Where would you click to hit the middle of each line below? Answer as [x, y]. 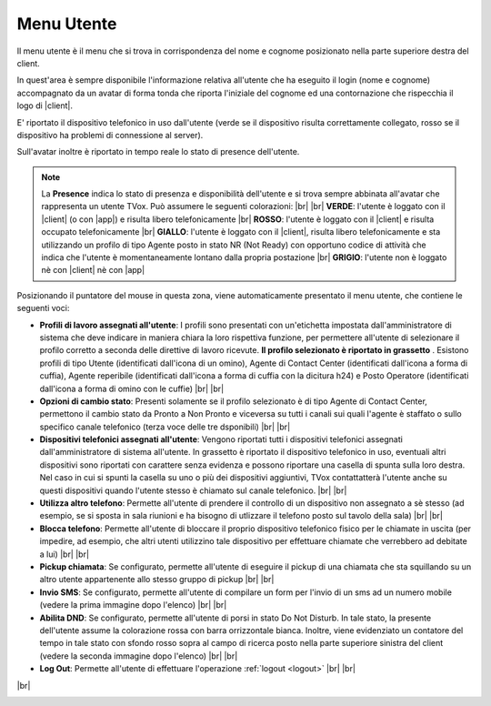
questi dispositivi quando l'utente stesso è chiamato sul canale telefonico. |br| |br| [193, 490]
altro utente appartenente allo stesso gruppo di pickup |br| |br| [157, 580]
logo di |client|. [45, 106]
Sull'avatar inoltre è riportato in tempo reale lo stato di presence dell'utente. [158, 152]
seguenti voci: [43, 308]
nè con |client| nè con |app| [93, 270]
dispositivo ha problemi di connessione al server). [110, 135]
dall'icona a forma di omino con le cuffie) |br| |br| [132, 388]
